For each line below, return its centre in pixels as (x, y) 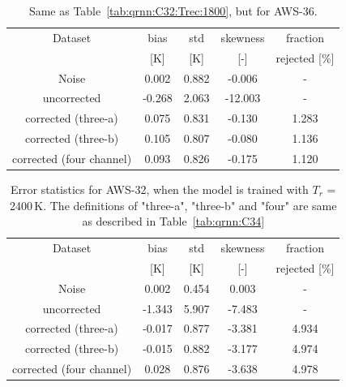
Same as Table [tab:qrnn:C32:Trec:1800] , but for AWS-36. (173, 11)
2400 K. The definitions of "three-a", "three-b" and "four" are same (173, 205)
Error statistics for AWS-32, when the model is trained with (160, 189)
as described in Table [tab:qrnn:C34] (173, 221)
